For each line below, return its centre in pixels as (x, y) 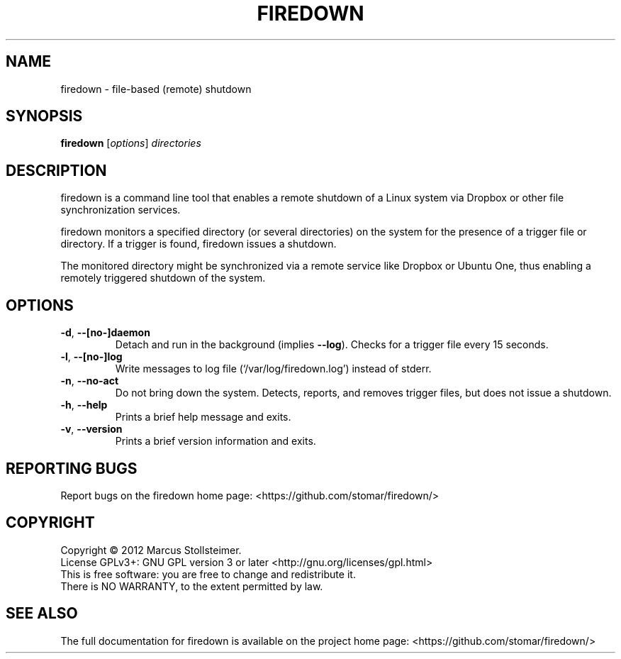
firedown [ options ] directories (131, 143)
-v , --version (91, 429)
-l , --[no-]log (91, 357)
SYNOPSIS (44, 116)
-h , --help (84, 405)
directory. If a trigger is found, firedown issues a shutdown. (198, 244)
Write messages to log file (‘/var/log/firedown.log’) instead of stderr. (273, 369)
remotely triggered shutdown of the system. (163, 278)
